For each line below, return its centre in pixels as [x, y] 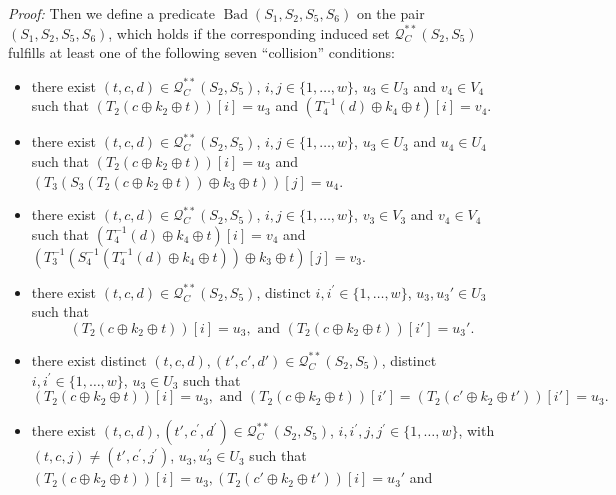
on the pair [390, 13]
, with [476, 430]
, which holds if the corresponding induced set [249, 32]
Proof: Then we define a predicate [111, 13]
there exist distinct [89, 359]
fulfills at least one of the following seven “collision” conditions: [201, 52]
